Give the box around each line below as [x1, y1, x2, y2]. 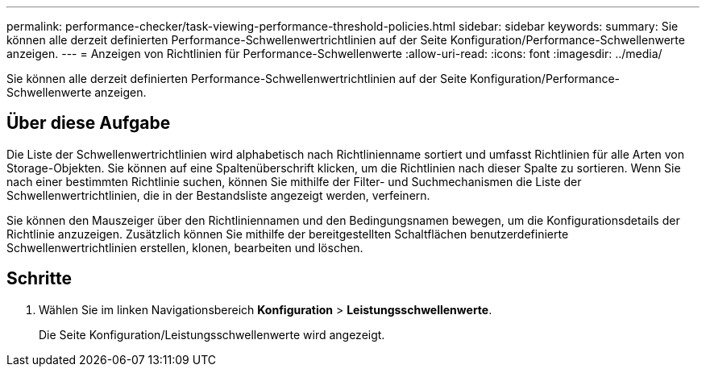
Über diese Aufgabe [6, 113, 171, 134]
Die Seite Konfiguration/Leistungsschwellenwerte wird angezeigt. [39, 327, 385, 342]
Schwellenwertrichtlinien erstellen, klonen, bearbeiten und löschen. [6, 240, 363, 255]
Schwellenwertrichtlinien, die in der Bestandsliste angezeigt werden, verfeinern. [6, 188, 430, 202]
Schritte [6, 268, 72, 289]
